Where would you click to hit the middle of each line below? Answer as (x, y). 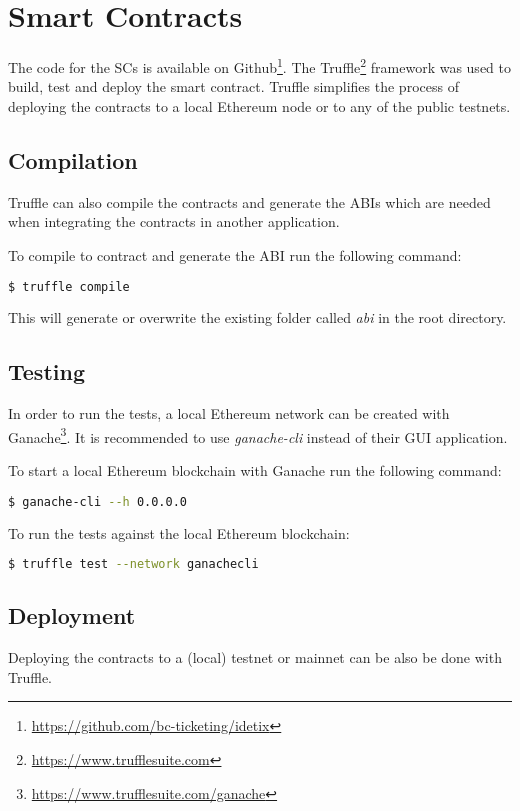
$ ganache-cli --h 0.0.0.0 (98, 501)
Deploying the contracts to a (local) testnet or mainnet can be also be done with (255, 657)
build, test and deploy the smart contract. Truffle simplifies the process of (233, 86)
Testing (46, 371)
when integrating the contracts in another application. (174, 221)
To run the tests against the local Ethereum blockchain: (179, 532)
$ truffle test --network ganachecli (133, 564)
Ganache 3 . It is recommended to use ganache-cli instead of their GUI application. (258, 435)
